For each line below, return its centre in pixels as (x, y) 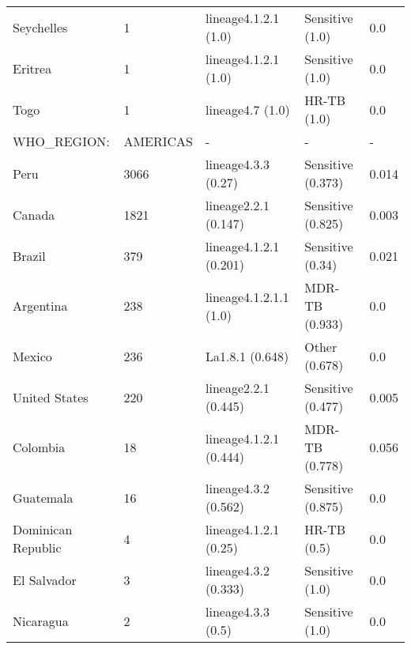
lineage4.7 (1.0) (247, 109)
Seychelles (40, 27)
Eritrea (32, 68)
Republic (37, 547)
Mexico (32, 356)
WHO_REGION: (61, 141)
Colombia (39, 447)
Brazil (29, 255)
